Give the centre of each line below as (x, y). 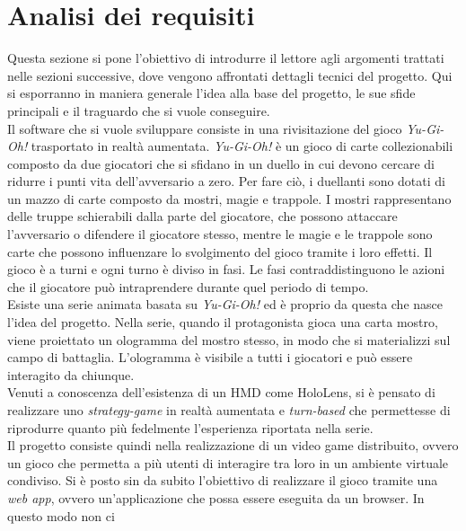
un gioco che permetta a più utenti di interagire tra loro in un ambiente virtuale (228, 462)
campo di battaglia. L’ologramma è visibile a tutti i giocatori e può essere (210, 357)
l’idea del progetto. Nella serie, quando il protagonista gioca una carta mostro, (223, 322)
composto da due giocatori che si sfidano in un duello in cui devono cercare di (221, 163)
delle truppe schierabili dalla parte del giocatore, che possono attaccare (202, 216)
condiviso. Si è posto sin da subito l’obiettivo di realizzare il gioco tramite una (223, 480)
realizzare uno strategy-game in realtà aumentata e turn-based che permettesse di (229, 410)
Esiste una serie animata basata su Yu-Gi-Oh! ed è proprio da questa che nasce (225, 304)
